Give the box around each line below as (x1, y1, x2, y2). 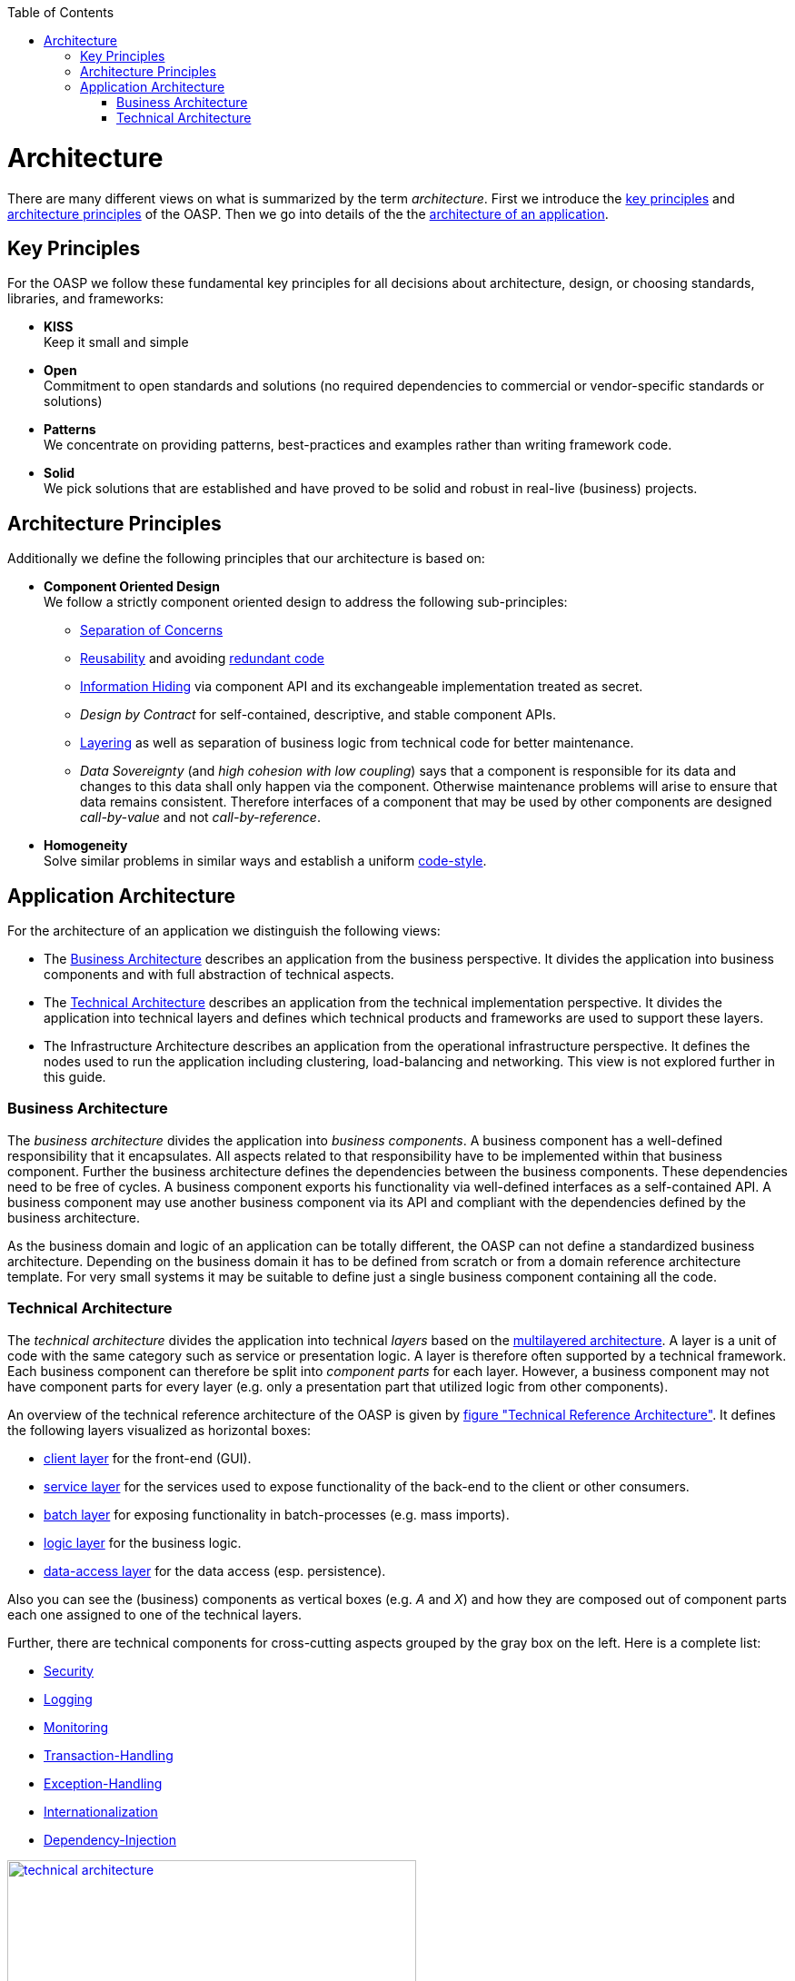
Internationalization (44, 1803, 158, 1819)
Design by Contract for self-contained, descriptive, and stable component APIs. (80, 707, 557, 723)
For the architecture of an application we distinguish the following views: (7, 923, 441, 939)
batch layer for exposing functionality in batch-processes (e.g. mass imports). (44, 1506, 510, 1522)
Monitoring (44, 1719, 109, 1735)
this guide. (44, 1069, 106, 1085)
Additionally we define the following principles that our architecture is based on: (7, 550, 485, 567)
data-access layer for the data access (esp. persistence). (44, 1562, 386, 1579)
